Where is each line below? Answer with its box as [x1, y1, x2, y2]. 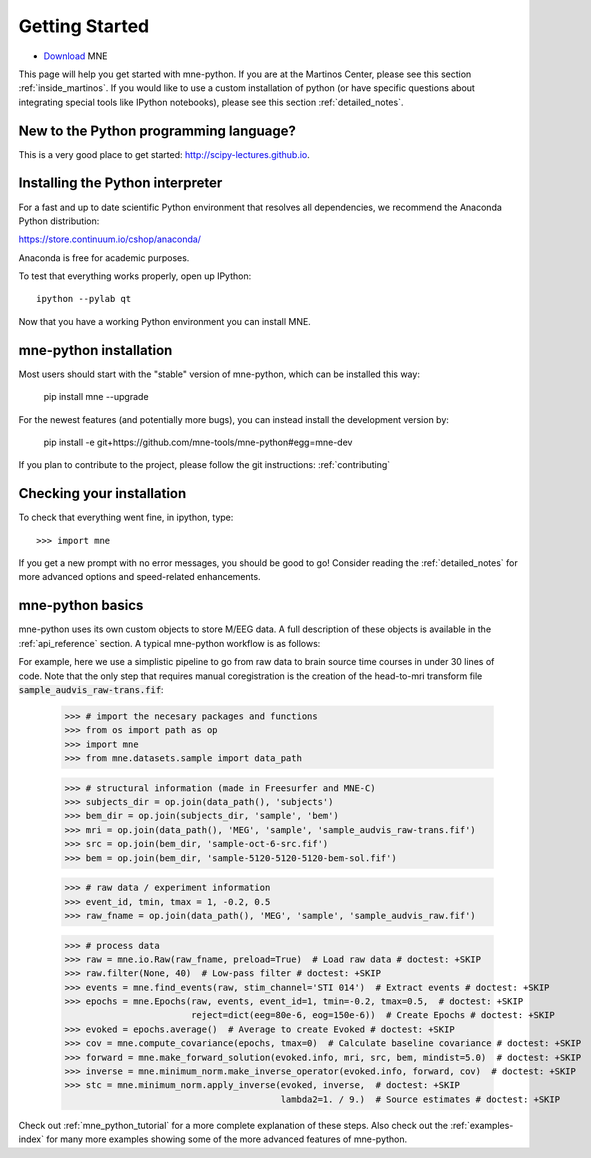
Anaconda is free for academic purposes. [18, 251, 190, 264]
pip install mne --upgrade [43, 391, 149, 403]
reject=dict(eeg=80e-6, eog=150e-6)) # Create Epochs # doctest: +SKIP [190, 1010, 555, 1021]
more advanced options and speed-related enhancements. [18, 571, 261, 583]
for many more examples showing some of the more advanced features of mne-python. [46, 1133, 408, 1145]
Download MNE [43, 50, 108, 62]
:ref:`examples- [450, 1119, 514, 1131]
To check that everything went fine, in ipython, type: [18, 511, 234, 524]
